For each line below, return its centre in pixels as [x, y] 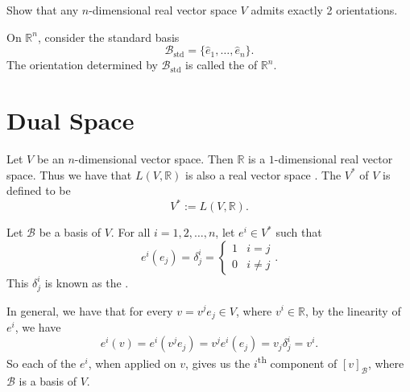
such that [299, 232]
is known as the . [87, 282]
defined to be [39, 190]
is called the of [222, 65]
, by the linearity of [353, 310]
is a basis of [48, 380]
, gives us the [218, 363]
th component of [297, 362]
